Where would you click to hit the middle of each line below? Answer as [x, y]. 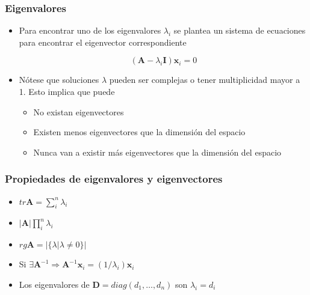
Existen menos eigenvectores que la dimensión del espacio [139, 132]
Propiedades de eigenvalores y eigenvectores [114, 179]
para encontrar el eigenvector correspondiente [103, 42]
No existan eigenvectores [79, 111]
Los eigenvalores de [54, 284]
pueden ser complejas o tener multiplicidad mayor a [205, 80]
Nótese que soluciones [59, 80]
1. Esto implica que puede [67, 91]
